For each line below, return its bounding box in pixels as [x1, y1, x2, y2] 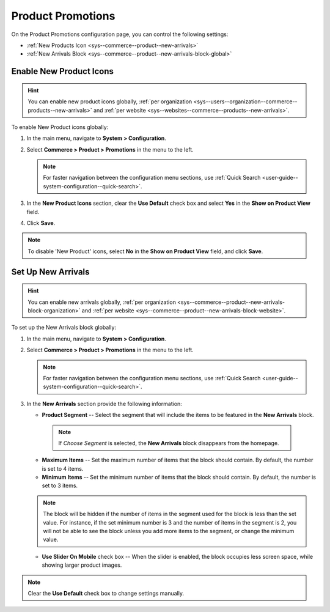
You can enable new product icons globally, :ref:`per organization [28, 98, 193, 105]
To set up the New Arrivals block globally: [11, 324, 116, 331]
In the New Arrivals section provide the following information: [26, 400, 183, 407]
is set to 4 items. [42, 465, 84, 472]
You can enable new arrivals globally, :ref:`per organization [28, 298, 177, 306]
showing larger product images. [42, 561, 122, 569]
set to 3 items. [42, 482, 78, 489]
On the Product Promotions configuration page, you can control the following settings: [11, 31, 229, 38]
